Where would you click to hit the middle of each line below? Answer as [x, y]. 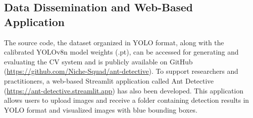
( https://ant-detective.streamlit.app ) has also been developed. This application [124, 90]
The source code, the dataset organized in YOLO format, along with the [114, 42]
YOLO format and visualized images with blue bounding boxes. [101, 109]
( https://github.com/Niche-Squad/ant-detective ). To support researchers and [121, 71]
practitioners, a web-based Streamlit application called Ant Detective [109, 80]
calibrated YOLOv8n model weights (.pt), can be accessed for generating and [121, 52]
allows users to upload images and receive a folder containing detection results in [126, 100]
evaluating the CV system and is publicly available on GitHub [99, 61]
